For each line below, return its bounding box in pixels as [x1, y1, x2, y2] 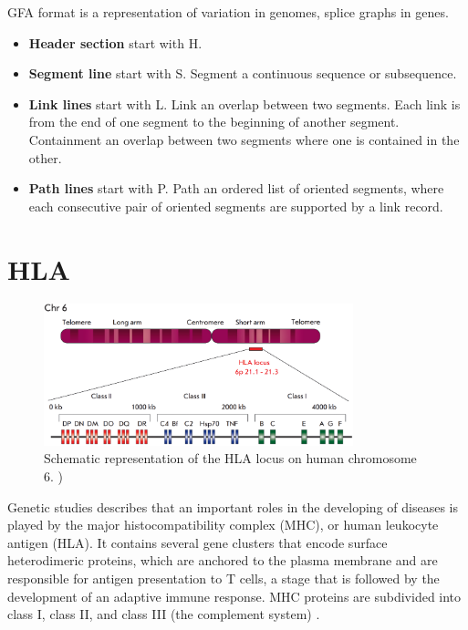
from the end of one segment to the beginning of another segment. [28, 112, 400, 131]
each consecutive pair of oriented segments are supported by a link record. [28, 196, 443, 215]
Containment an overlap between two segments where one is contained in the [28, 129, 460, 149]
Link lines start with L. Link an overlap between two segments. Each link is [28, 94, 461, 113]
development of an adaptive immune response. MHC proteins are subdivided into [7, 586, 462, 605]
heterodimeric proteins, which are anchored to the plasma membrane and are [7, 551, 438, 570]
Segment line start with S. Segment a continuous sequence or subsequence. [28, 64, 457, 83]
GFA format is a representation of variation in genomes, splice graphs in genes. [7, 3, 449, 21]
